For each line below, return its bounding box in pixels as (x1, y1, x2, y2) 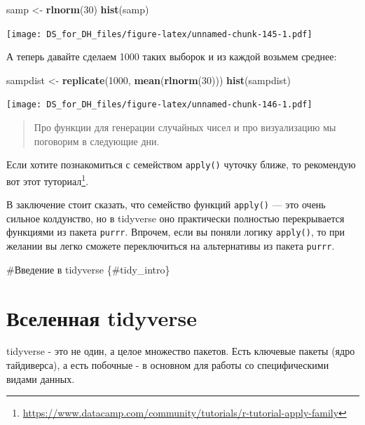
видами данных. (6, 371, 75, 386)
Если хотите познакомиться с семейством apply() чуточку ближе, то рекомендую (6, 157, 356, 172)
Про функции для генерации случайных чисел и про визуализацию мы (34, 120, 336, 135)
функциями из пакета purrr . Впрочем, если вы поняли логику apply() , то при (6, 224, 345, 239)
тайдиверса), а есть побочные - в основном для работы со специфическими (6, 358, 329, 372)
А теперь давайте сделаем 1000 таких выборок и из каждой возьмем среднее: (6, 49, 337, 64)
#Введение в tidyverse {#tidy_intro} (6, 262, 170, 276)
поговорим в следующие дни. (34, 133, 160, 148)
